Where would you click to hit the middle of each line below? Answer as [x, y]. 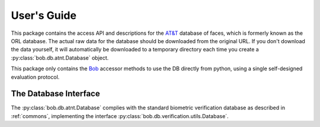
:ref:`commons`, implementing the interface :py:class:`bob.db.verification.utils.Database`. [120, 116]
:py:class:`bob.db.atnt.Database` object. [60, 58]
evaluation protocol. [35, 77]
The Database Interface [55, 94]
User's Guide [44, 15]
